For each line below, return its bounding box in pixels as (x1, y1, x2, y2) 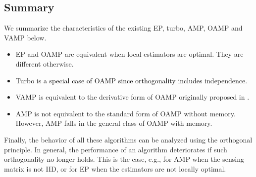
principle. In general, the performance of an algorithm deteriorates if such (4, 144, 227, 154)
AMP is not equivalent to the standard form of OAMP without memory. (15, 108, 236, 118)
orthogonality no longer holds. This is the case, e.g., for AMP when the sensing (4, 154, 244, 164)
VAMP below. (4, 32, 47, 42)
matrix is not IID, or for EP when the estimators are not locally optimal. (4, 163, 226, 174)
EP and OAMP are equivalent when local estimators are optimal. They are (15, 49, 244, 59)
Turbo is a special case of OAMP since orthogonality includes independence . (15, 75, 248, 85)
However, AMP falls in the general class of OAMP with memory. (15, 118, 212, 128)
